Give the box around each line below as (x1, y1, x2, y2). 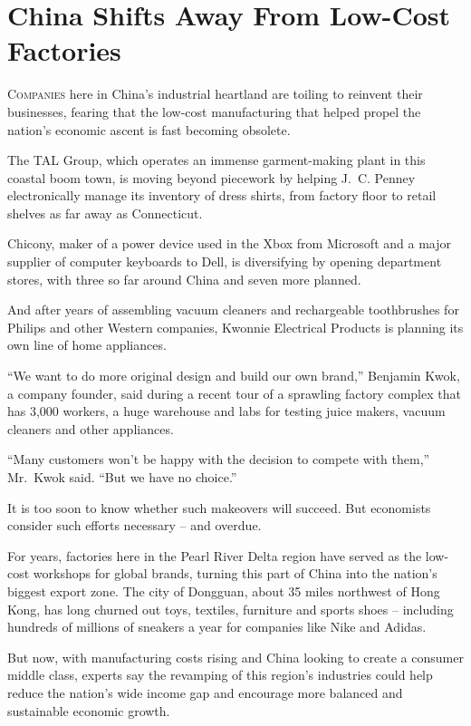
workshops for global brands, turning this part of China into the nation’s (33, 564, 437, 583)
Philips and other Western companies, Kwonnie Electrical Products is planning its (7, 317, 464, 336)
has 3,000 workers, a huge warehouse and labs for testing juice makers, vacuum (7, 402, 446, 421)
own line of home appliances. (7, 335, 167, 354)
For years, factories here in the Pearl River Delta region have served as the (7, 546, 422, 565)
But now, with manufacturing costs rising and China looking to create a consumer (7, 647, 464, 666)
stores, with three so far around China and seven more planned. (7, 269, 361, 288)
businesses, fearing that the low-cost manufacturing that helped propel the (7, 102, 421, 121)
